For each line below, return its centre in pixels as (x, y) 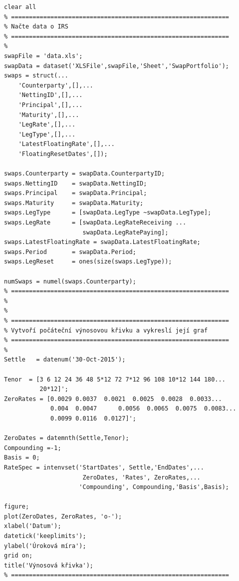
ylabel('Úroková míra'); (45, 546)
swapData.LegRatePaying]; (125, 232)
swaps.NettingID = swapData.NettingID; (76, 183)
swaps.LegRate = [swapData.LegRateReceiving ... (95, 223)
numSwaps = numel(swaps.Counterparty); (70, 281)
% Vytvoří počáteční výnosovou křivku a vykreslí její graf (106, 330)
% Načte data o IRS (36, 27)
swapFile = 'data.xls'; (43, 56)
